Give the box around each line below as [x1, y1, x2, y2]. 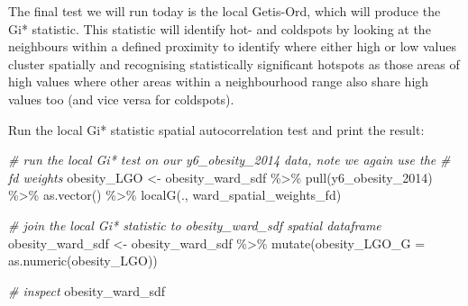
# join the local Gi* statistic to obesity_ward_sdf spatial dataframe [8, 215, 381, 234]
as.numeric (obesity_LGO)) [8, 251, 158, 270]
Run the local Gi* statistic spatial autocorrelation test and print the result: [8, 120, 425, 139]
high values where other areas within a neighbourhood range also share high [8, 72, 429, 91]
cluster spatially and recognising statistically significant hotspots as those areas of [8, 54, 460, 73]
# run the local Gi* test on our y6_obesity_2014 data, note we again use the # [8, 150, 451, 169]
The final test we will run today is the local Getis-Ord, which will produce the [8, 2, 441, 20]
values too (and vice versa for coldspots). [8, 89, 234, 108]
